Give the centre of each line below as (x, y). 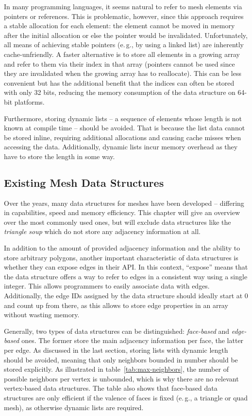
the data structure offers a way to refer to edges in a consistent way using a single (126, 276)
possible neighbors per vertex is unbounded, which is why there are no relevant (121, 378)
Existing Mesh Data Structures (84, 182)
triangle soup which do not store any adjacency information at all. (102, 231)
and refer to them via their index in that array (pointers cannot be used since (119, 63)
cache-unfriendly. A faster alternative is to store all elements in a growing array (122, 54)
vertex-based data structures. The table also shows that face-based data (111, 388)
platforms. (29, 101)
